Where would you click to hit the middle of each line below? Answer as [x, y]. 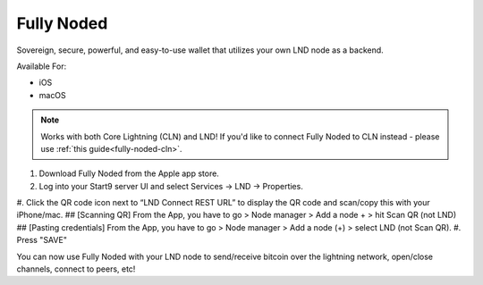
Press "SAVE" [42, 240]
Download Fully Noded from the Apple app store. [129, 173]
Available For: [42, 66]
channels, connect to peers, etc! [76, 269]
